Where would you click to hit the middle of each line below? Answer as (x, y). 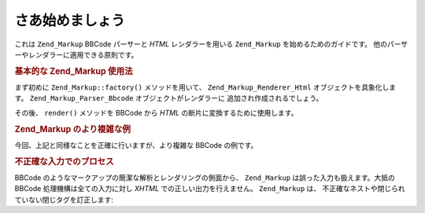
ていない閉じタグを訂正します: (64, 200)
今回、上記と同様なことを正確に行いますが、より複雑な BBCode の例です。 (136, 145)
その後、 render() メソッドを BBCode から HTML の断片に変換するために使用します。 (156, 112)
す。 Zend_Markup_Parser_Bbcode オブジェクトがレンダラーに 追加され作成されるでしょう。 (169, 98)
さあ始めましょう (70, 20)
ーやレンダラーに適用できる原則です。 (76, 54)
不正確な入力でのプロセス (64, 161)
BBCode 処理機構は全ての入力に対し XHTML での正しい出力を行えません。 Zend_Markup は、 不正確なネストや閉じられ (210, 189)
